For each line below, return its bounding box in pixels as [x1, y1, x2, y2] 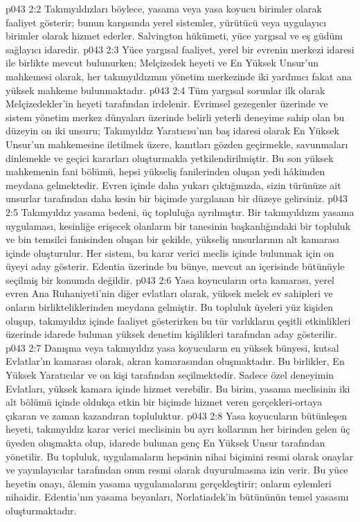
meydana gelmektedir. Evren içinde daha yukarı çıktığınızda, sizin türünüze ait [6, 177, 341, 192]
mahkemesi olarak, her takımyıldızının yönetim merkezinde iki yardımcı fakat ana [6, 69, 352, 83]
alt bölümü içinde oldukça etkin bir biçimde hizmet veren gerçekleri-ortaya [6, 395, 323, 409]
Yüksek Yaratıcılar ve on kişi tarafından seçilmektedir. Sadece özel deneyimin [6, 368, 334, 382]
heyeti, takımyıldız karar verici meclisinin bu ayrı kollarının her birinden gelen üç [6, 422, 350, 436]
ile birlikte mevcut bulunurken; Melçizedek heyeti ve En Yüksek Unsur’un [6, 55, 318, 70]
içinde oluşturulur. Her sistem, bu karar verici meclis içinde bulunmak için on [6, 245, 334, 260]
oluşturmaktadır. [6, 503, 77, 517]
